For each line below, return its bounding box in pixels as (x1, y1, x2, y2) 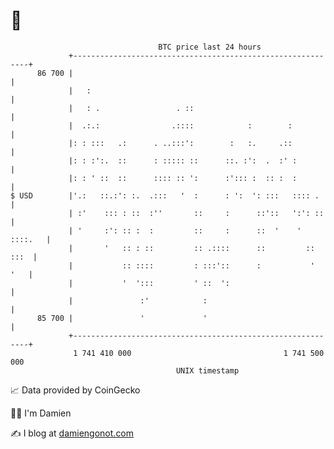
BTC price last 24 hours (158, 42, 262, 52)
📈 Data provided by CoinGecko (10, 384, 141, 396)
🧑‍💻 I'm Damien (10, 407, 72, 419)
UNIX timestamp (175, 365, 240, 376)
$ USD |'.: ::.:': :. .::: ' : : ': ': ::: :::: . (10, 190, 320, 201)
